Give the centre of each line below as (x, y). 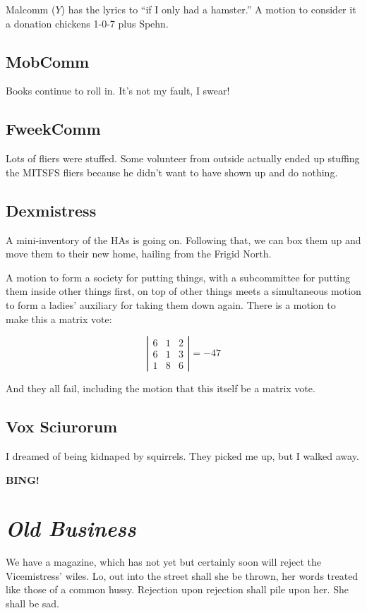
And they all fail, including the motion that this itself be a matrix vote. (161, 388)
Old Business (71, 528)
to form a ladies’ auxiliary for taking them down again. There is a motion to (171, 304)
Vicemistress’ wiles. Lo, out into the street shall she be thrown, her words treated (182, 575)
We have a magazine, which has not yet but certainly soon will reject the (164, 562)
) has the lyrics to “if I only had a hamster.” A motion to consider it (209, 9)
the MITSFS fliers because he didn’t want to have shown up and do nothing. (172, 172)
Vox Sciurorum (62, 426)
